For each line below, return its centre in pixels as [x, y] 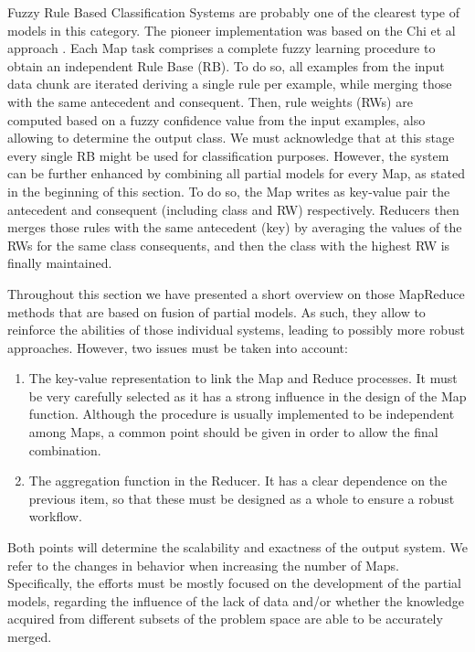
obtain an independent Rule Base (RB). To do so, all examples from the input [226, 65]
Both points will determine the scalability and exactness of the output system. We [237, 547]
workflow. [55, 516]
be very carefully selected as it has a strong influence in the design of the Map [248, 395]
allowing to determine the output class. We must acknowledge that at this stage [231, 138]
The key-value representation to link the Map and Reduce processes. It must [243, 378]
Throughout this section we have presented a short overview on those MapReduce [236, 293]
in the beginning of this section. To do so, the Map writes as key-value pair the [229, 191]
